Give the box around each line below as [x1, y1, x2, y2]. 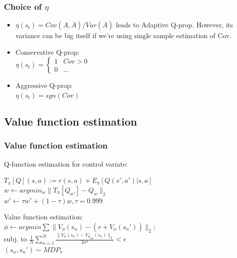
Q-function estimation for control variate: [4, 158, 128, 169]
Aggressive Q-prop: [15, 80, 73, 90]
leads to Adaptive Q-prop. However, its [116, 20, 234, 30]
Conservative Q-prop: [15, 46, 80, 57]
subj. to [4, 234, 27, 244]
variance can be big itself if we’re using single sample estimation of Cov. [15, 30, 232, 41]
